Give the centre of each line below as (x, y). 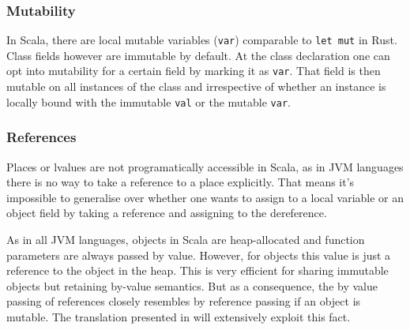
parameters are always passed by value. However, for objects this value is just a (199, 255)
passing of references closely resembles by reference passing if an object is (184, 301)
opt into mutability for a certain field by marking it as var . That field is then (194, 71)
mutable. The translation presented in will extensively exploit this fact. (179, 316)
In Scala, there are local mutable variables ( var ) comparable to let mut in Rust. (202, 40)
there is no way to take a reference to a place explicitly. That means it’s (181, 182)
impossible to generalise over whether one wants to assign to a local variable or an (205, 197)
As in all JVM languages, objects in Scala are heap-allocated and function (186, 239)
